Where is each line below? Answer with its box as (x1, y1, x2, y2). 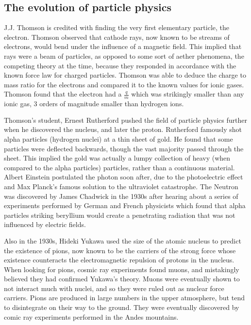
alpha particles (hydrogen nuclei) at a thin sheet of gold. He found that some (4, 133, 233, 144)
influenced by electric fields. (4, 219, 86, 229)
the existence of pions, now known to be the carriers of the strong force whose (4, 245, 236, 255)
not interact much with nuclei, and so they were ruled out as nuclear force (4, 283, 224, 293)
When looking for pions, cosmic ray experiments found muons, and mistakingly (4, 264, 239, 274)
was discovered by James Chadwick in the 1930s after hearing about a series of (4, 191, 238, 201)
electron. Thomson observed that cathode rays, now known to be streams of (4, 32, 230, 42)
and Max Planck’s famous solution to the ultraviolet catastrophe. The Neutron (4, 181, 238, 191)
